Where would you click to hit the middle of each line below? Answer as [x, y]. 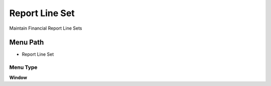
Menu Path [27, 42]
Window [18, 77]
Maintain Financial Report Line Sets [46, 28]
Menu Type [23, 67]
